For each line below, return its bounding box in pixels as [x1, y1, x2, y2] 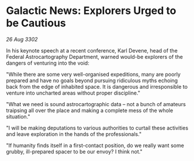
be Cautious [6, 16, 66, 30]
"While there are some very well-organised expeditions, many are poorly [6, 71, 181, 78]
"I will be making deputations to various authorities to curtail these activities [6, 124, 189, 131]
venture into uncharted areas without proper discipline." [6, 89, 140, 96]
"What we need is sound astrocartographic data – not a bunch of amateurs [6, 100, 186, 107]
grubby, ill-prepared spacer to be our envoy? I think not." [6, 148, 143, 155]
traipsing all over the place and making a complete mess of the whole [6, 107, 174, 114]
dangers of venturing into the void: [6, 60, 89, 66]
